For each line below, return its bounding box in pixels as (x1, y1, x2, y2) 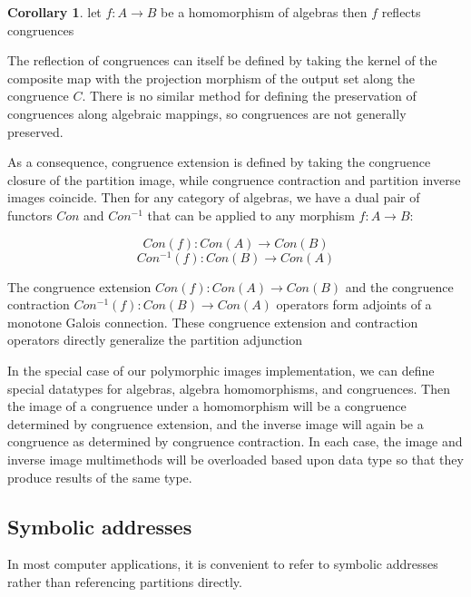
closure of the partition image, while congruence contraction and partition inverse (7, 170, 461, 189)
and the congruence (345, 277, 454, 296)
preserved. (7, 122, 64, 141)
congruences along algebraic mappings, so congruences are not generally (7, 103, 407, 122)
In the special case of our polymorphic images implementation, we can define (7, 360, 435, 379)
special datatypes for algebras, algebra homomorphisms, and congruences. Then (7, 378, 450, 397)
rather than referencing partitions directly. (7, 572, 242, 591)
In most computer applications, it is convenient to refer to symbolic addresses (7, 554, 438, 573)
